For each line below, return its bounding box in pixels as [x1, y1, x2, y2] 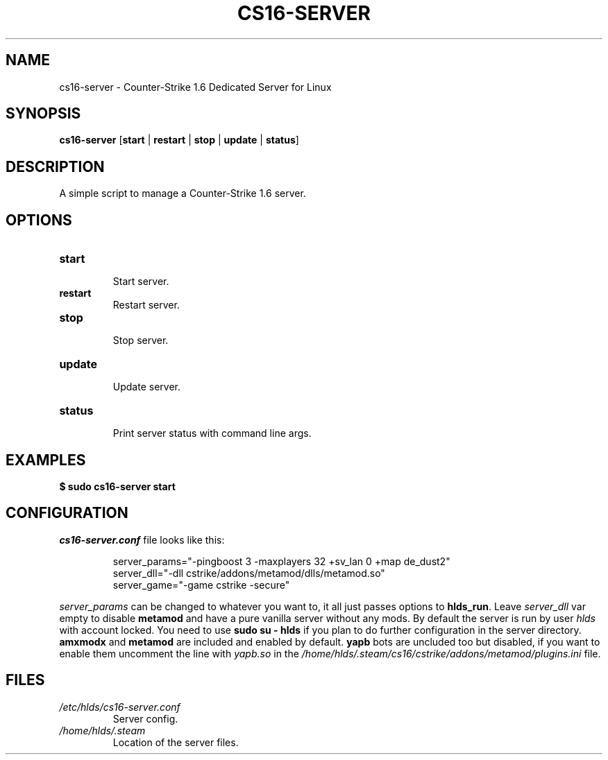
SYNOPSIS [6, 105, 81, 123]
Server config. [112, 712, 178, 725]
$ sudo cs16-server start [59, 480, 176, 492]
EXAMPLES [6, 451, 86, 469]
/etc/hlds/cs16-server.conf [59, 700, 180, 713]
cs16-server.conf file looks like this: [59, 533, 225, 546]
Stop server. [112, 334, 169, 347]
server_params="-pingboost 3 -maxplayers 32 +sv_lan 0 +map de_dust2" [112, 555, 450, 567]
